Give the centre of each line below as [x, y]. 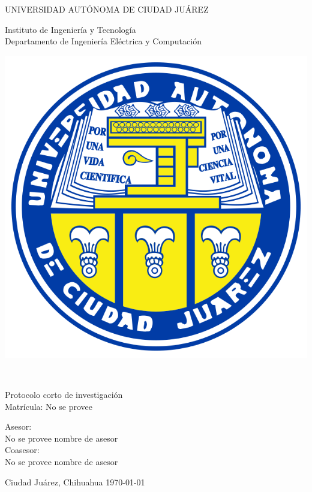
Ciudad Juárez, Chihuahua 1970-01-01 [75, 482]
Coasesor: [22, 450]
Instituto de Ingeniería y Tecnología [70, 29]
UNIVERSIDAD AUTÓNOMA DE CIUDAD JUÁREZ [107, 9]
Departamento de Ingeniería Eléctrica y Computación [103, 41]
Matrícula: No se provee [49, 406]
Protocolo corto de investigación [64, 394]
